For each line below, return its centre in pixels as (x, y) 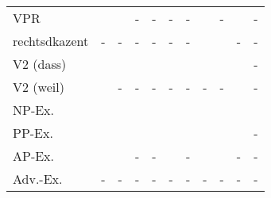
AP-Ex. (34, 156)
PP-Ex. (33, 133)
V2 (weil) (39, 87)
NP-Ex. (34, 110)
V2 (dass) (40, 64)
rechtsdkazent (51, 41)
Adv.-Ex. (38, 179)
